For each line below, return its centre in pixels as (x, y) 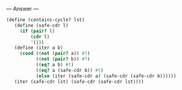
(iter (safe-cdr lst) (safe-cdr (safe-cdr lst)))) (79, 82)
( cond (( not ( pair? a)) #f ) (55, 54)
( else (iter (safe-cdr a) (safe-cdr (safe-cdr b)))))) (106, 76)
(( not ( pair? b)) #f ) (63, 59)
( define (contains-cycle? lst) (45, 20)
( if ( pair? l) (37, 31)
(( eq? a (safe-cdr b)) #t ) (70, 70)
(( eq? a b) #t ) (55, 65)
